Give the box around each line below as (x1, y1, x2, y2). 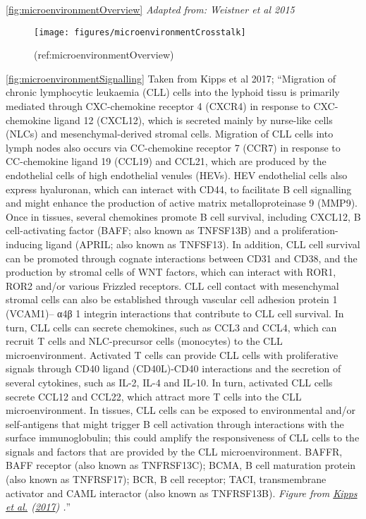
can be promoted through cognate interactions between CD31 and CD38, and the (6, 250, 358, 265)
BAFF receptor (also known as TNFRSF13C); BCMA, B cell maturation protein (6, 458, 356, 472)
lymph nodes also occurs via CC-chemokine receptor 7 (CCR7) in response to (6, 140, 341, 154)
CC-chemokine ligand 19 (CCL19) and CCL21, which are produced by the (6, 154, 327, 169)
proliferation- (281, 223, 338, 238)
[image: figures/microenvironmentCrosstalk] (34, 27, 246, 37)
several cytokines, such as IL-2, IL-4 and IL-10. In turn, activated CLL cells (6, 374, 333, 389)
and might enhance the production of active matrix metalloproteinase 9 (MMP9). (6, 195, 358, 210)
